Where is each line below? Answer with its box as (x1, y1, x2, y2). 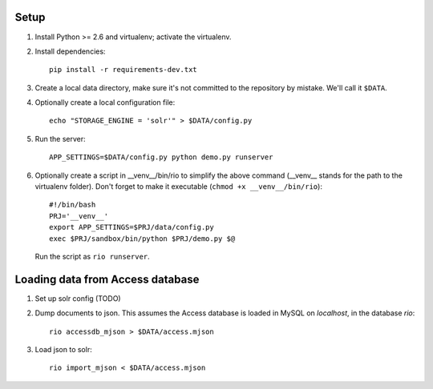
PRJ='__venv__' (49, 211, 109, 220)
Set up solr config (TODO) (34, 293, 121, 303)
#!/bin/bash (49, 200, 96, 210)
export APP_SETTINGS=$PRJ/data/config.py (49, 223, 214, 232)
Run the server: (34, 134, 86, 143)
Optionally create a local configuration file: (34, 98, 176, 107)
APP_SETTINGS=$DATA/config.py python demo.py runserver (49, 153, 273, 162)
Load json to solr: (34, 345, 92, 355)
